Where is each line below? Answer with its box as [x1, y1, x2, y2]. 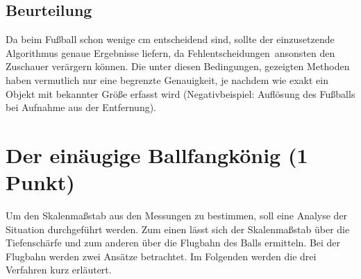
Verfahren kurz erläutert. [6, 262, 112, 277]
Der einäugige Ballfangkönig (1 [6, 140, 308, 169]
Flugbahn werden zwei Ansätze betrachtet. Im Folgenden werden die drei [6, 248, 317, 263]
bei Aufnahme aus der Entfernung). [6, 100, 156, 115]
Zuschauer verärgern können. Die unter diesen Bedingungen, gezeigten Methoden [6, 59, 350, 74]
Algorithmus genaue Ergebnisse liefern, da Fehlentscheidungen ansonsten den [6, 45, 335, 60]
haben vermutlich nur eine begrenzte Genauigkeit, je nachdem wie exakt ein [6, 72, 328, 87]
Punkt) [6, 168, 75, 196]
